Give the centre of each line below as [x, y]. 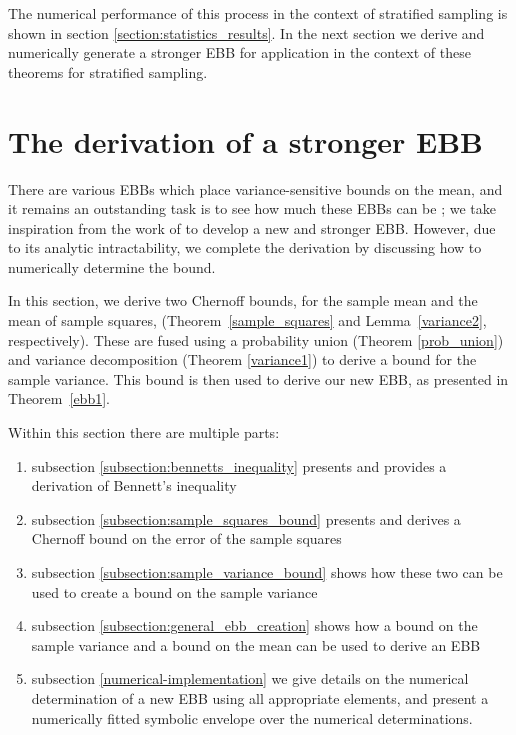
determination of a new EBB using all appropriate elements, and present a [260, 697]
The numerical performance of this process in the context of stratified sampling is [258, 13]
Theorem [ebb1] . [59, 398]
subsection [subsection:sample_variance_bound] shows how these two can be [267, 572]
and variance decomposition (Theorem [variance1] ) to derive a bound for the [242, 359]
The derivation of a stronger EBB [245, 140]
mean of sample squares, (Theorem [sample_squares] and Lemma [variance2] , [247, 320]
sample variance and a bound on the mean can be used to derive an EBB [256, 644]
